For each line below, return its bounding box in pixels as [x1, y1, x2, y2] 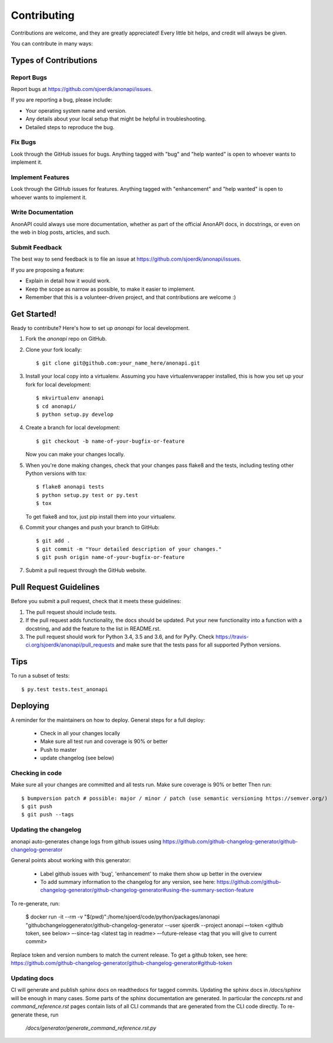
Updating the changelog [11, 826, 82, 834]
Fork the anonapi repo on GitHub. [25, 335, 107, 342]
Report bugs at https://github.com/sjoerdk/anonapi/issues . [11, 86, 153, 93]
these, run [33, 1011, 59, 1018]
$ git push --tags [21, 811, 75, 818]
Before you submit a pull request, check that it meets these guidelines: [11, 598, 181, 605]
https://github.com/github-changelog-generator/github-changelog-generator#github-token [11, 960, 233, 967]
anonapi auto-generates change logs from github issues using [11, 837, 162, 845]
